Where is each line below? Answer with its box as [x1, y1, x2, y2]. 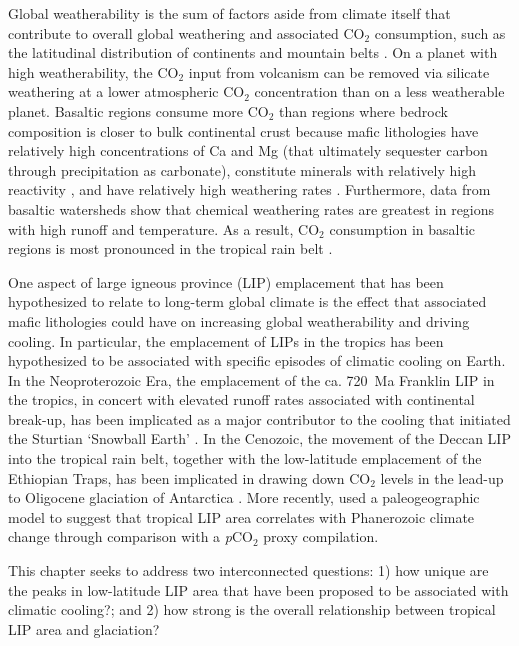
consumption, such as [374, 22, 506, 43]
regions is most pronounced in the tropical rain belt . [8, 238, 333, 259]
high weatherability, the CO [8, 61, 179, 82]
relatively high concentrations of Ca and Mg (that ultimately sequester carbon [8, 140, 488, 161]
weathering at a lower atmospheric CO [8, 81, 245, 102]
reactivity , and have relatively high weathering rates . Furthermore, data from [8, 179, 491, 200]
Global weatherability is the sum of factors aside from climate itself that [8, 3, 451, 23]
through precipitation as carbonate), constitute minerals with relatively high [8, 159, 476, 180]
